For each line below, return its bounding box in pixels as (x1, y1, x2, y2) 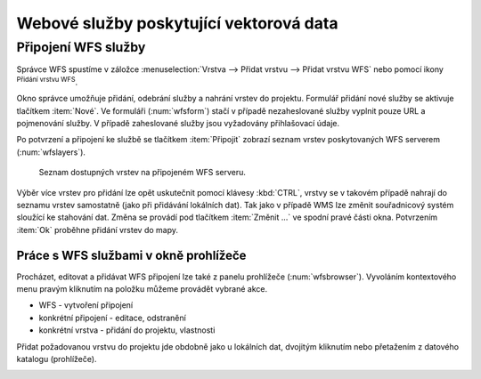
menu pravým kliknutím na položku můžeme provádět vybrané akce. (16, 283, 268, 294)
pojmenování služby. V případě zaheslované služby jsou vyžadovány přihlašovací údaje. (16, 117, 340, 128)
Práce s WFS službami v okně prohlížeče (16, 247, 247, 262)
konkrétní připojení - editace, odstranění (38, 312, 186, 323)
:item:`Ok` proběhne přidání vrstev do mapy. (16, 224, 178, 235)
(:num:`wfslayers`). (16, 147, 86, 157)
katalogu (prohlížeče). (16, 353, 97, 364)
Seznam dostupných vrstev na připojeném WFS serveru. (38, 167, 247, 178)
